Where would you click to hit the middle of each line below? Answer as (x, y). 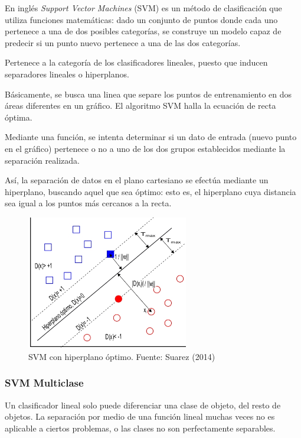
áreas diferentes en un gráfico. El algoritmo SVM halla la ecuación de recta (140, 106)
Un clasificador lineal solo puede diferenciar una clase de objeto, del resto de (143, 405)
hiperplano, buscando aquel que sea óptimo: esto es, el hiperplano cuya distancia (150, 191)
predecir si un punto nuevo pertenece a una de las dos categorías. (123, 42)
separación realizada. (42, 160)
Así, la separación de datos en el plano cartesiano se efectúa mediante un (137, 180)
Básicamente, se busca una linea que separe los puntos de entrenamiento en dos (148, 94)
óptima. (19, 117)
